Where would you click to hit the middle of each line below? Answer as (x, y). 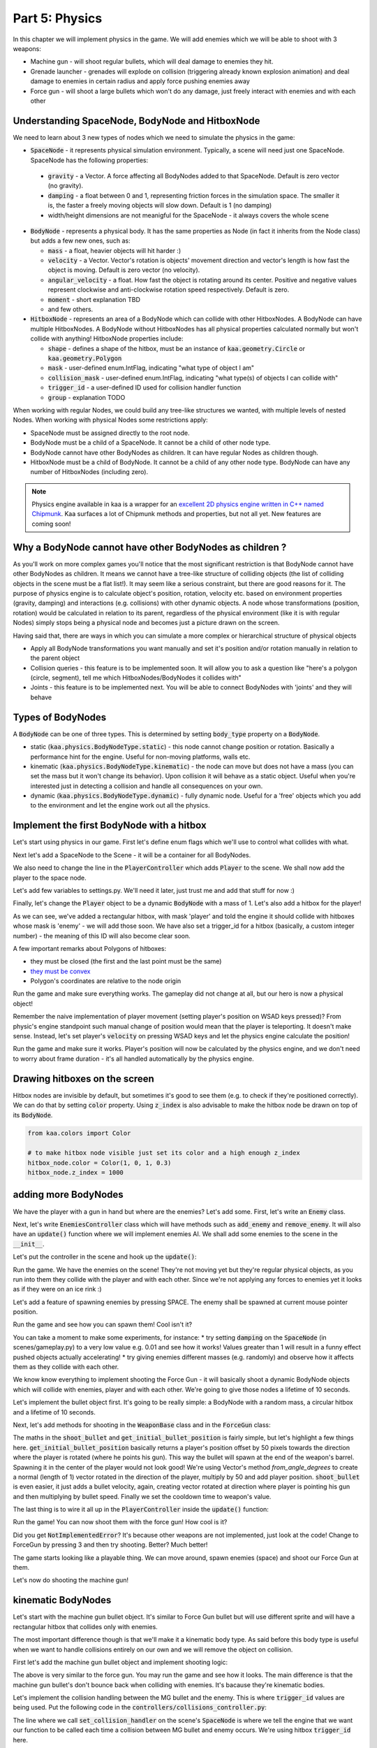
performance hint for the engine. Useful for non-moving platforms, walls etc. (140, 757)
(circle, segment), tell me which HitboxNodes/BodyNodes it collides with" (136, 678)
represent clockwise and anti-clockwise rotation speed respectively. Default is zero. (169, 289)
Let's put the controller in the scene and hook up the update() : (105, 1257)
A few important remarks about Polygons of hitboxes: (90, 948)
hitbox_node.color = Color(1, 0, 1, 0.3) (99, 1163)
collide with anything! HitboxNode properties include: (107, 338)
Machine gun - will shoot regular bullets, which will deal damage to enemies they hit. (152, 62)
